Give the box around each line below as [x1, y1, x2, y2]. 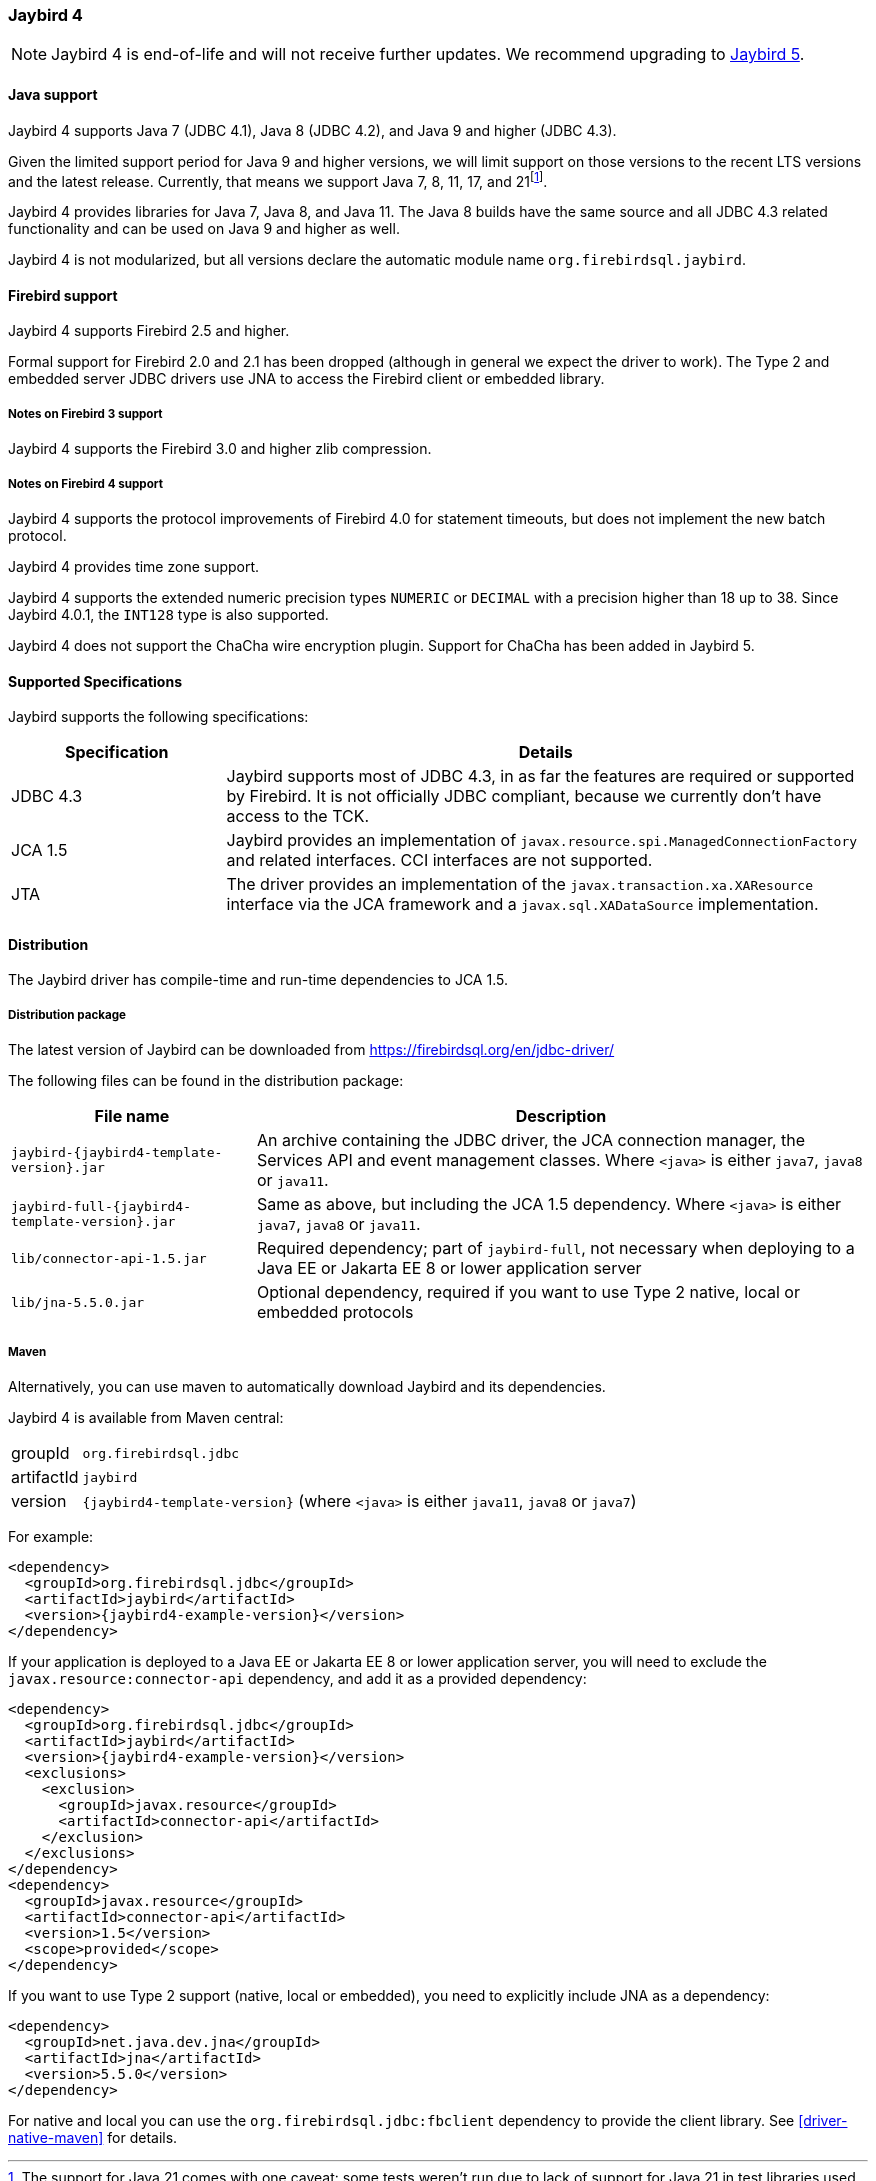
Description [515, 1106, 607, 1127]
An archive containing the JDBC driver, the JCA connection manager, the [256, 1130, 806, 1151]
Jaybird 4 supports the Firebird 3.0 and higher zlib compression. [8, 440, 432, 458]
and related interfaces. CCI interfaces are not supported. [226, 850, 653, 871]
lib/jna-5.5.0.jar [11, 1294, 145, 1310]
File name [94, 1106, 170, 1127]
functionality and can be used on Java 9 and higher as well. [8, 220, 400, 238]
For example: [8, 1528, 94, 1546]
